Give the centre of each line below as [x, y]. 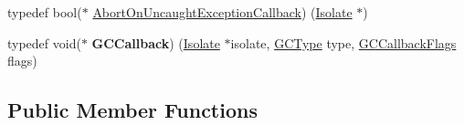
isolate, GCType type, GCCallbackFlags [343, 42]
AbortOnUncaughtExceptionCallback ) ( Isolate [222, 12]
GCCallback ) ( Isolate [156, 42]
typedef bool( [45, 12]
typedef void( [44, 42]
